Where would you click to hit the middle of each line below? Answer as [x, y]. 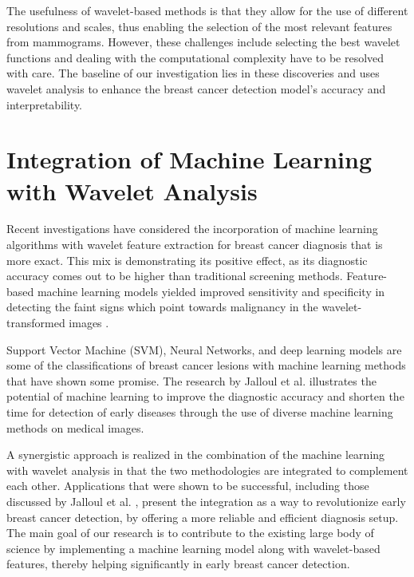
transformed [36, 323]
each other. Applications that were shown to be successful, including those [188, 486]
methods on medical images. [75, 427]
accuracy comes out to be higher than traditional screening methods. [175, 276]
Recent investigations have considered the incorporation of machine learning [192, 229]
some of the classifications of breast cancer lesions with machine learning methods [206, 365]
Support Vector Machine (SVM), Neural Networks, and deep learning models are [204, 349]
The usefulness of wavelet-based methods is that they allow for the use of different [207, 10]
